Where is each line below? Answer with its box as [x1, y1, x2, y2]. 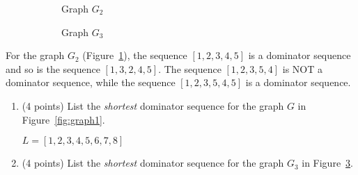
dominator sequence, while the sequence [6, 75, 176, 90]
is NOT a [282, 61, 323, 76]
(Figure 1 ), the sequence [82, 48, 187, 62]
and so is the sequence [6, 61, 100, 76]
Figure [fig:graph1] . [22, 112, 105, 126]
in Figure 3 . [302, 156, 354, 170]
